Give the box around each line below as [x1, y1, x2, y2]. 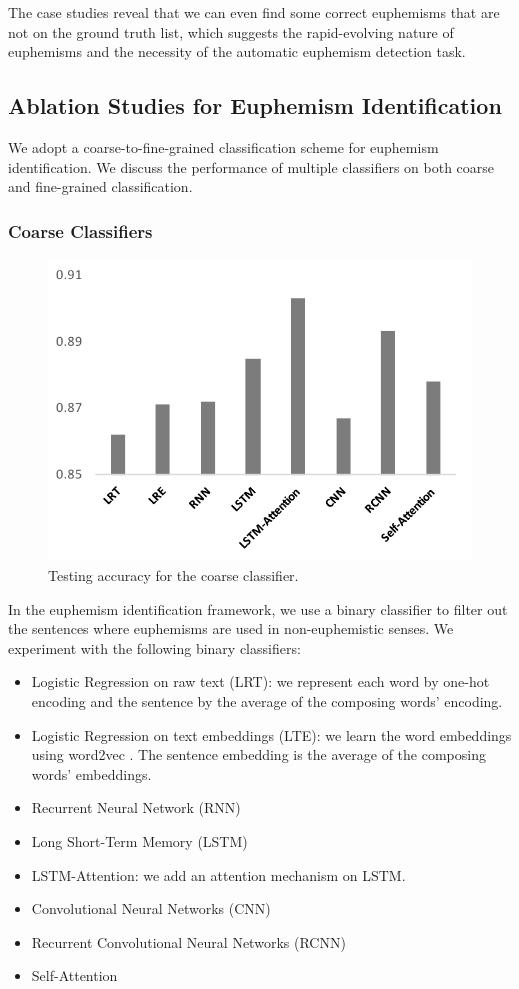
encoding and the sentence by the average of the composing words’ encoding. [31, 691, 503, 712]
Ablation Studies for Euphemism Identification [8, 90, 502, 121]
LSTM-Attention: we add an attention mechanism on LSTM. [31, 864, 406, 885]
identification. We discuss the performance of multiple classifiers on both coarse [8, 156, 495, 177]
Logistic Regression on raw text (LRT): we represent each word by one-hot [31, 671, 490, 692]
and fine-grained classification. [8, 176, 193, 197]
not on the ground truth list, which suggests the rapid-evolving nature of [8, 21, 454, 42]
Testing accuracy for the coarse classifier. [48, 565, 299, 586]
